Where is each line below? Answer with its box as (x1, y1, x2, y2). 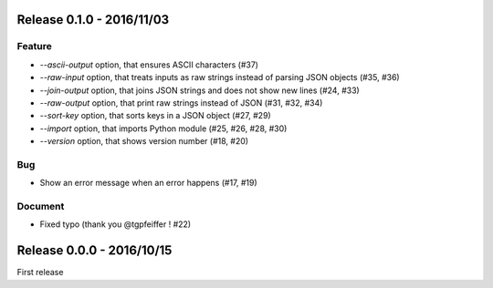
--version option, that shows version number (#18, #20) (39, 136, 249, 147)
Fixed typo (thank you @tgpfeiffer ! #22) (39, 219, 192, 230)
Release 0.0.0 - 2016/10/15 (16, 242, 173, 259)
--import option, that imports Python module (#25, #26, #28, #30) (39, 123, 288, 134)
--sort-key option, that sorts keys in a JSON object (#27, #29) (39, 110, 271, 121)
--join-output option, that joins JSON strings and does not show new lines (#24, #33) (39, 85, 360, 96)
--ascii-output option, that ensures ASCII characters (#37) (39, 59, 259, 70)
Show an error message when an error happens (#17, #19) (39, 178, 257, 189)
